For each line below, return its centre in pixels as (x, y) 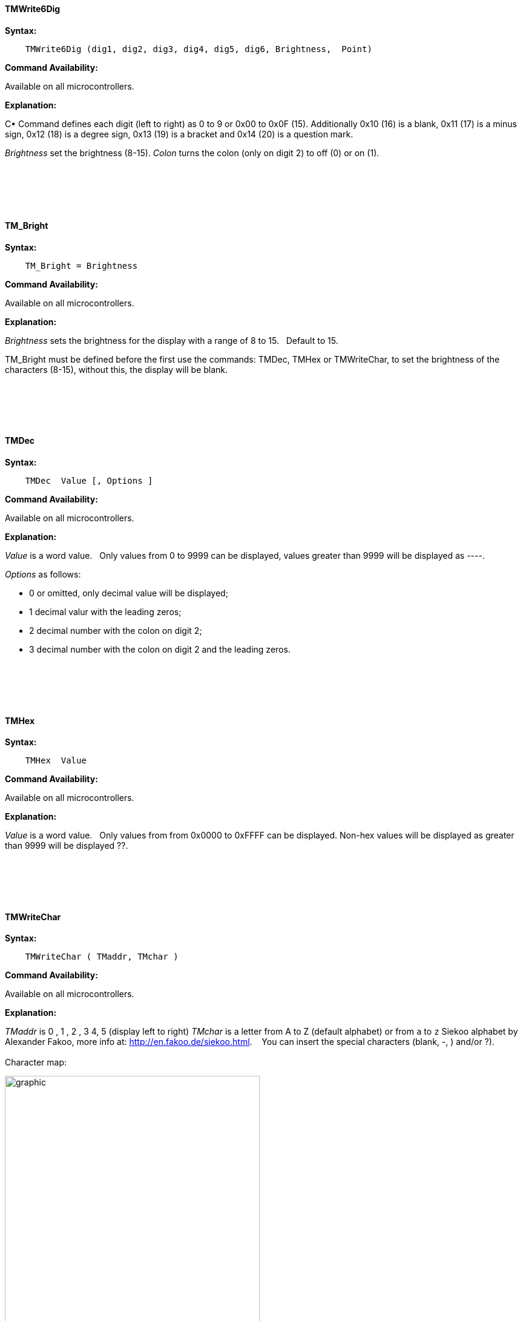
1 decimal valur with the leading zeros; (105, 612)
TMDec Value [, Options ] (89, 481)
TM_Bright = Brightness (81, 265)
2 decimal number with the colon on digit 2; (116, 631)
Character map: (36, 1062)
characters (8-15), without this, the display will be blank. (117, 369)
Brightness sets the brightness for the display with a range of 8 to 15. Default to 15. (172, 340)
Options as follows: (43, 575)
